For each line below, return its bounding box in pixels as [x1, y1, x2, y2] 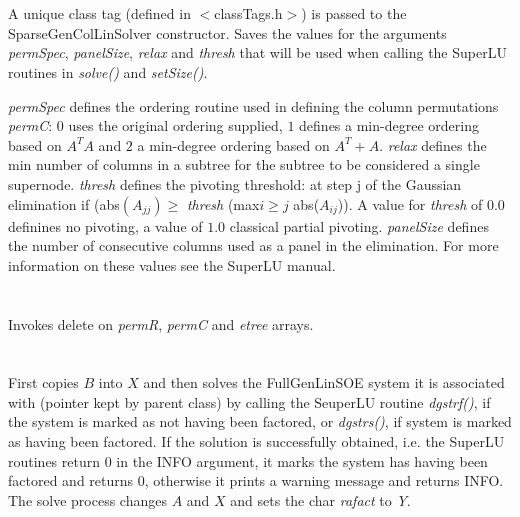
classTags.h [214, 3, 283, 24]
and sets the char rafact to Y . [230, 489, 411, 510]
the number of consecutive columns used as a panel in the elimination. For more [8, 235, 499, 256]
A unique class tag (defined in [8, 3, 191, 24]
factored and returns [8, 470, 134, 491]
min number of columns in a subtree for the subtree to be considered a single [8, 154, 480, 175]
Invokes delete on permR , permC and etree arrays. [8, 313, 314, 334]
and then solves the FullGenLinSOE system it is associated [143, 372, 505, 393]
